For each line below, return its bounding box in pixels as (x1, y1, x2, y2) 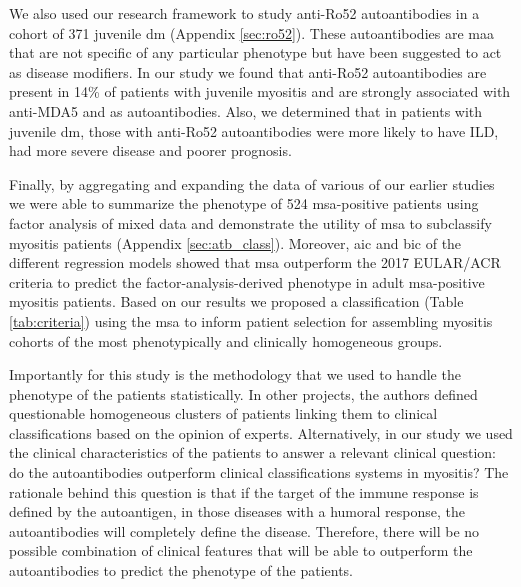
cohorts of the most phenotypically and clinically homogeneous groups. (9, 330, 443, 351)
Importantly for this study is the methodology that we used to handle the (9, 364, 461, 385)
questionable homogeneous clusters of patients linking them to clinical (9, 403, 438, 424)
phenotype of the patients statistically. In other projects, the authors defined (9, 383, 478, 404)
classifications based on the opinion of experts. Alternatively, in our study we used (9, 422, 513, 443)
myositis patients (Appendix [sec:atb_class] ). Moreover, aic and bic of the (9, 232, 462, 253)
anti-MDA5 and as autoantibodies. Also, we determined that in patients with (9, 100, 483, 121)
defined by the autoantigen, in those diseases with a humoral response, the (9, 501, 465, 522)
